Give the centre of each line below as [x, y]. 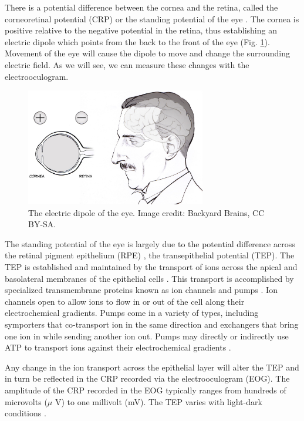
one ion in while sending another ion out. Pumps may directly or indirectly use [147, 336]
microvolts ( [26, 401]
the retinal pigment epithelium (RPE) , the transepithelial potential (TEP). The [150, 255]
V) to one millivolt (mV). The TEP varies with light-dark [158, 401]
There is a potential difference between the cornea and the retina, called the [141, 7]
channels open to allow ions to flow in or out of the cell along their [125, 301]
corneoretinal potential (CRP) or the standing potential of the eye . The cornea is [152, 18]
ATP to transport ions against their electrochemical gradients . [118, 347]
